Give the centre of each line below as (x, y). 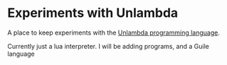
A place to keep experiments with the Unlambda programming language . (114, 32)
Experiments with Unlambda (93, 13)
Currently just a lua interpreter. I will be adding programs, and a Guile (109, 46)
